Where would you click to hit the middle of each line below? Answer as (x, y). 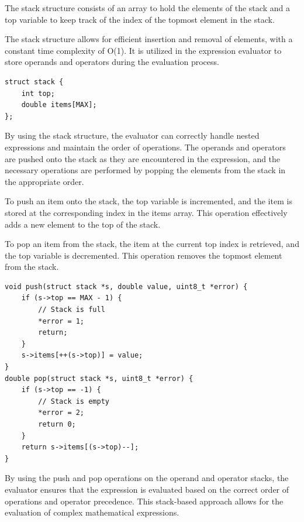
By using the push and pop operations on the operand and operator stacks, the (147, 478)
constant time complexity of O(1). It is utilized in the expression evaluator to (143, 50)
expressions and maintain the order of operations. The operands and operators (145, 147)
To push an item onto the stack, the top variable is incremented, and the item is (148, 201)
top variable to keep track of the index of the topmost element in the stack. (140, 19)
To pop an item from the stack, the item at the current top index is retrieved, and (152, 244)
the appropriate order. (44, 181)
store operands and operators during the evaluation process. (112, 62)
